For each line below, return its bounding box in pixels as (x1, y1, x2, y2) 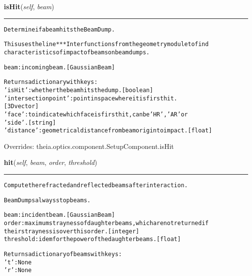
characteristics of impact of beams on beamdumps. (4, 49, 150, 56)
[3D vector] (4, 103, 39, 110)
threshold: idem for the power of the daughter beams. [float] (4, 236, 181, 243)
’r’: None (4, 267, 32, 274)
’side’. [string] (4, 119, 56, 126)
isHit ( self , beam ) (4, 1, 54, 11)
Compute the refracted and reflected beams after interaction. (4, 182, 188, 189)
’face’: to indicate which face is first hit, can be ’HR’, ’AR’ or (4, 111, 188, 118)
